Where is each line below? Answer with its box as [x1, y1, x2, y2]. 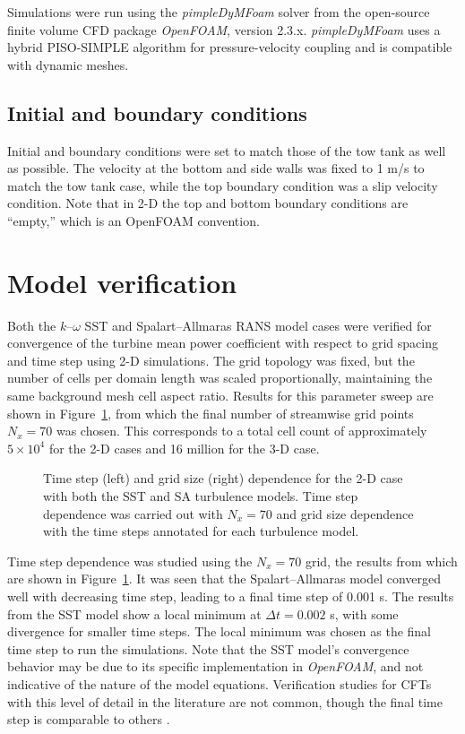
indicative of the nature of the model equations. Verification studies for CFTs [7, 674, 432, 693]
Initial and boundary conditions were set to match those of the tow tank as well [7, 141, 446, 160]
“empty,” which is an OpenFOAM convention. [7, 211, 260, 229]
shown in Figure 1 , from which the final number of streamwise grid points [7, 403, 414, 422]
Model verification [7, 263, 237, 300]
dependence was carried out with [43, 504, 223, 522]
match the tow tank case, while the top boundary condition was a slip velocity [7, 176, 438, 194]
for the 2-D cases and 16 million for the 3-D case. [48, 438, 320, 457]
